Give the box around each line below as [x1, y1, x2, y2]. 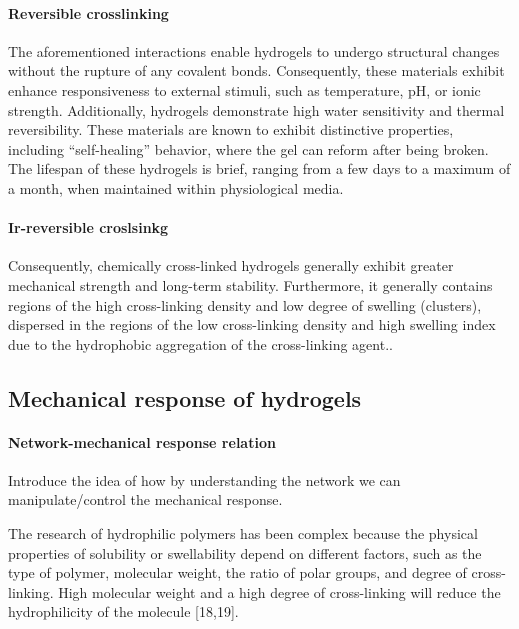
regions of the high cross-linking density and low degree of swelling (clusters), [8, 294, 482, 315]
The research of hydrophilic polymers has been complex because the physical [8, 523, 478, 544]
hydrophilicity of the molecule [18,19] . [8, 601, 239, 622]
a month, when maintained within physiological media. [8, 177, 344, 198]
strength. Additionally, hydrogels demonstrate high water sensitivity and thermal [8, 99, 505, 120]
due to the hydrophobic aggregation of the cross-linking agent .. [8, 333, 393, 354]
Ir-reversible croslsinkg [8, 217, 169, 238]
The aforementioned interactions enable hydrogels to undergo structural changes [8, 40, 500, 61]
